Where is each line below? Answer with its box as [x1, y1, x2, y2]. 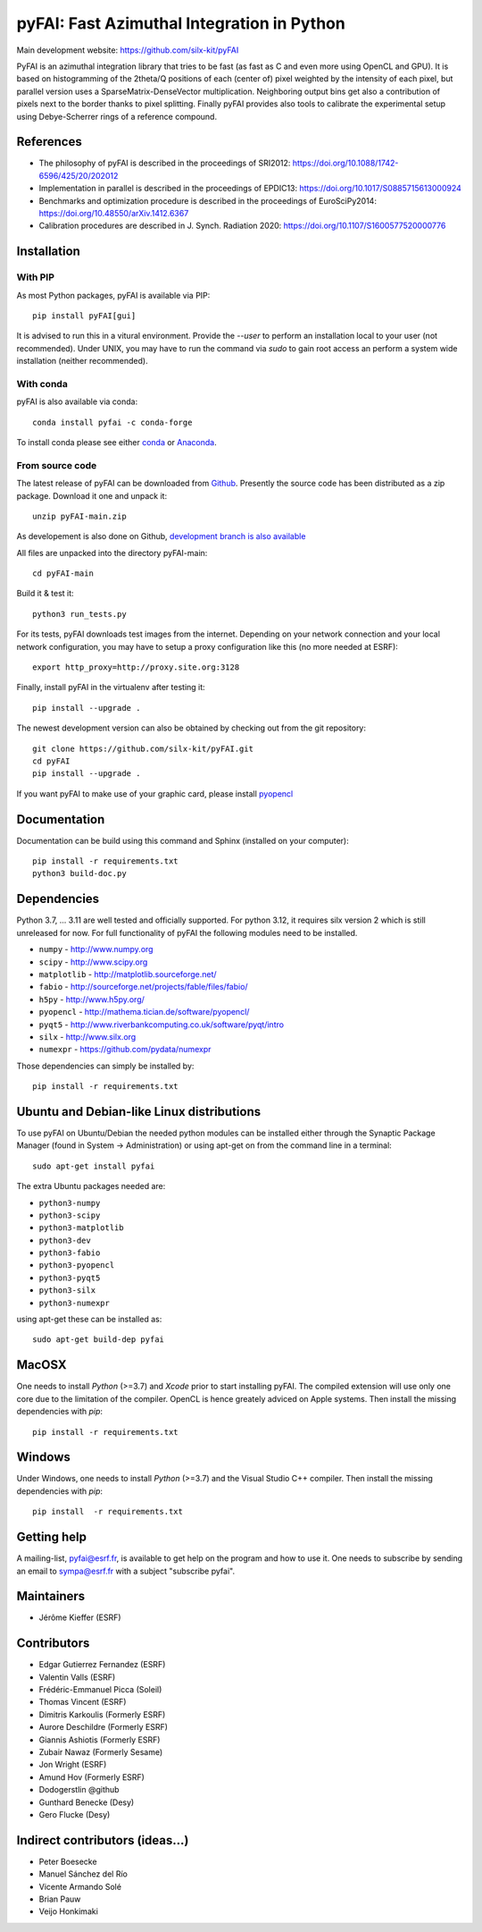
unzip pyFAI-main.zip [32, 510, 127, 521]
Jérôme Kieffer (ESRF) [38, 1612, 121, 1623]
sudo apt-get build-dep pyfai [32, 1335, 165, 1345]
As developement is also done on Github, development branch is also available [16, 531, 306, 542]
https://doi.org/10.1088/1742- [292, 157, 399, 169]
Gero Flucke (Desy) [38, 1810, 111, 1819]
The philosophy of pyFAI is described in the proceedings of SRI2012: [38, 157, 291, 169]
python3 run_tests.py [32, 609, 127, 619]
